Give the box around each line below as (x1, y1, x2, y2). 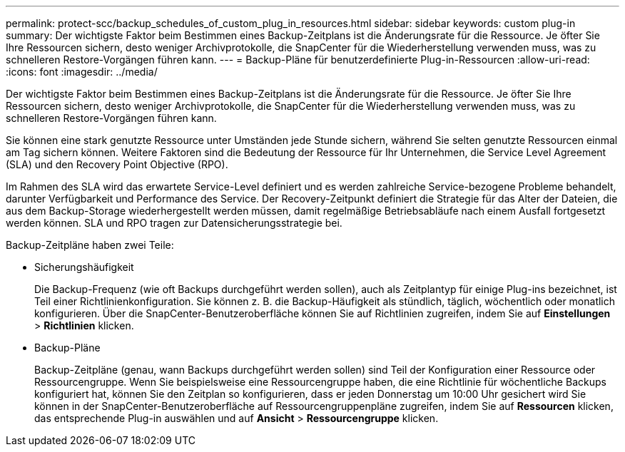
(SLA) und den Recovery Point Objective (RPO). (6, 158, 228, 170)
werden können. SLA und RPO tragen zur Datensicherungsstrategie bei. (6, 217, 342, 229)
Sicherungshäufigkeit (34, 261, 134, 273)
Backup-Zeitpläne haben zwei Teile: (6, 239, 174, 251)
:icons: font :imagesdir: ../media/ (6, 66, 158, 78)
